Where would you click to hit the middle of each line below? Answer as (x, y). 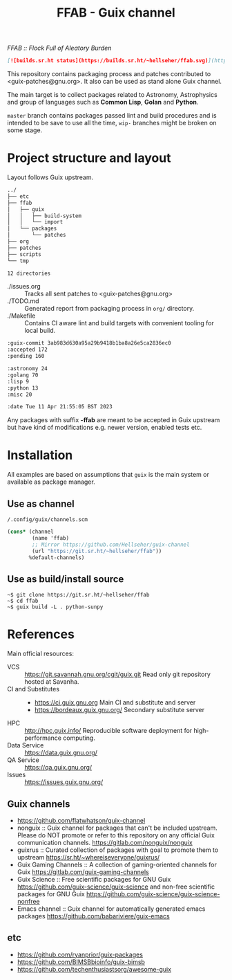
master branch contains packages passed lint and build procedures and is (112, 116)
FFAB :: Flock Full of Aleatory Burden (59, 48)
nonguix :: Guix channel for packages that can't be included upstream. (117, 828)
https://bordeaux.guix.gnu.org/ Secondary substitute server (119, 710)
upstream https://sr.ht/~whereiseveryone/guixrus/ (88, 857)
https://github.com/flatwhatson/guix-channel (81, 820)
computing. (79, 738)
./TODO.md (23, 301)
